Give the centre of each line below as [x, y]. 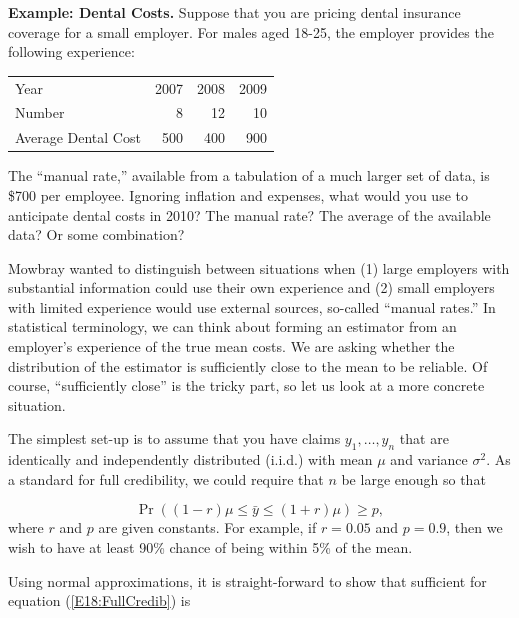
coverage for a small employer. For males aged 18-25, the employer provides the [251, 31]
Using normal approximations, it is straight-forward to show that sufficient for [247, 580]
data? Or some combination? [96, 234]
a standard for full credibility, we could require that [166, 478]
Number [40, 112]
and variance [429, 459]
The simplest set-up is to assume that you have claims [174, 438]
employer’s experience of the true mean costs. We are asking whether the [231, 346]
